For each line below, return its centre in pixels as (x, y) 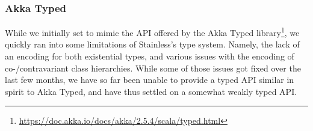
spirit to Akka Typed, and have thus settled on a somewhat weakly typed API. (151, 91)
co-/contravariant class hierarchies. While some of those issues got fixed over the (153, 68)
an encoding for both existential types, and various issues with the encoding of (150, 56)
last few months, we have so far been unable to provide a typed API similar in (150, 80)
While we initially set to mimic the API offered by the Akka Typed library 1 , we (152, 32)
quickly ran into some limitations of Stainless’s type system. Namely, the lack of (152, 44)
